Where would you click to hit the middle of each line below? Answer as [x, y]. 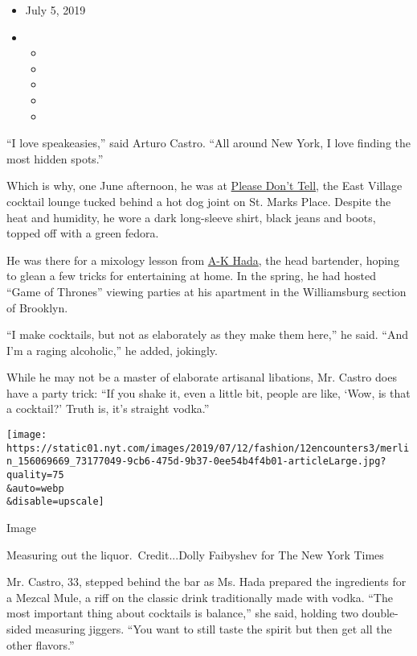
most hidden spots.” [55, 158]
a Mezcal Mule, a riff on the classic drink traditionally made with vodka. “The [200, 597]
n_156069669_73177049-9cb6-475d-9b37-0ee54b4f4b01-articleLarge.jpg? [196, 462]
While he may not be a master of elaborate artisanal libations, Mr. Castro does [202, 377]
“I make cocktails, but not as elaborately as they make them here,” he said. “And [208, 334]
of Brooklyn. [37, 307]
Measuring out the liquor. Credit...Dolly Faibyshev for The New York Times [195, 554]
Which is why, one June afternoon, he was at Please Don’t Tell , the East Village [204, 186]
